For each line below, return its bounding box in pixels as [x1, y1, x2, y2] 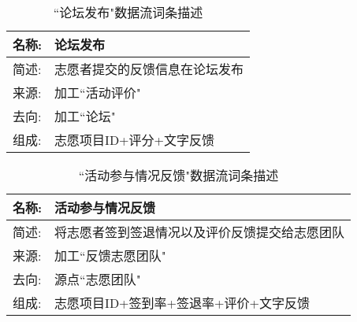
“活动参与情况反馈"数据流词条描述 [78, 166, 279, 184]
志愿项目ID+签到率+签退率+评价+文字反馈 [54, 294, 310, 312]
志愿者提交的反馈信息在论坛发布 [54, 60, 244, 78]
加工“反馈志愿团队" [54, 246, 166, 265]
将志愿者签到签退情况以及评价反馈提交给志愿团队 [54, 223, 345, 241]
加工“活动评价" [54, 83, 141, 102]
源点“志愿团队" [54, 270, 141, 288]
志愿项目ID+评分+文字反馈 [54, 131, 215, 149]
